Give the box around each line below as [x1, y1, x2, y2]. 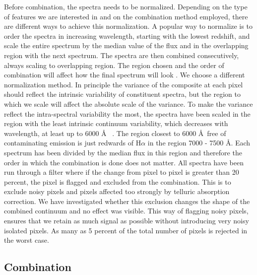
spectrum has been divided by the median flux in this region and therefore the [4, 147, 242, 157]
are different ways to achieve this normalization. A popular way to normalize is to [4, 21, 253, 31]
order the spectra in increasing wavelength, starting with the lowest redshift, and [4, 30, 250, 41]
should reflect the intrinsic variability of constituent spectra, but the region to [4, 89, 241, 99]
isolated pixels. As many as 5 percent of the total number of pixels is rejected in [4, 225, 248, 235]
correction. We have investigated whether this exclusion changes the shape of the [4, 196, 250, 206]
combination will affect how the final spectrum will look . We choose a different [4, 69, 245, 80]
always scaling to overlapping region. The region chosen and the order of [4, 60, 224, 70]
